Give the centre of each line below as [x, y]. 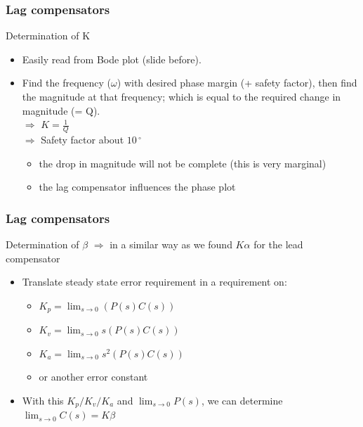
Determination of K [48, 36]
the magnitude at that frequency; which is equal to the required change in [181, 96]
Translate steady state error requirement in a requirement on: [154, 282]
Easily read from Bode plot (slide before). [112, 59]
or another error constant [93, 377]
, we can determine [242, 401]
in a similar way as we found [171, 244]
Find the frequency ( [67, 83]
